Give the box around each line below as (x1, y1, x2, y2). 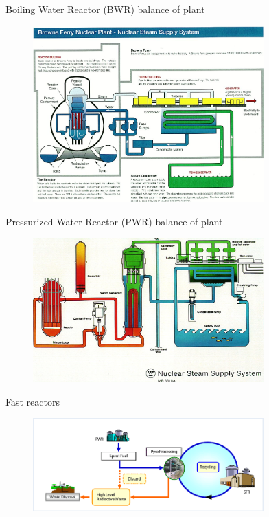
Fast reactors (5, 394, 60, 408)
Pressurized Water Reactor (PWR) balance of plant (5, 214, 223, 228)
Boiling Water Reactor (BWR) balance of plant (5, 2, 205, 16)
